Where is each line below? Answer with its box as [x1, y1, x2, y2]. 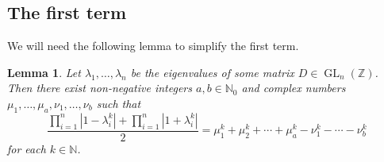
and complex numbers [241, 79, 346, 96]
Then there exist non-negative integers [7, 79, 192, 96]
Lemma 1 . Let [7, 64, 81, 80]
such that [96, 94, 141, 111]
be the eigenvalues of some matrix [130, 64, 294, 80]
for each [7, 140, 46, 156]
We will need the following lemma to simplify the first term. [7, 37, 299, 54]
